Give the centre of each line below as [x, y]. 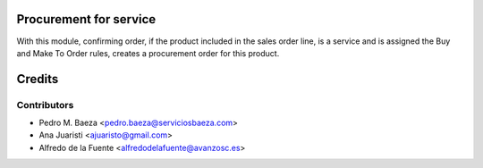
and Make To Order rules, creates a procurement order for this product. [148, 53]
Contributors [45, 105]
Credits [38, 79]
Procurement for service [86, 19]
